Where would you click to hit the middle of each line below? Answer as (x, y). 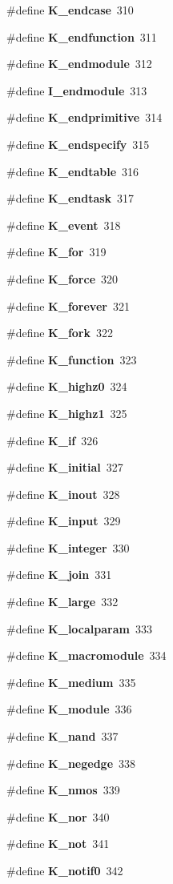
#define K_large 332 (62, 602)
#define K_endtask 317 (70, 198)
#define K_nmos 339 (63, 790)
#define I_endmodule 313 (77, 90)
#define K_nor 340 (58, 816)
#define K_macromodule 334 (86, 655)
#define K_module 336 (69, 709)
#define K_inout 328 (63, 494)
